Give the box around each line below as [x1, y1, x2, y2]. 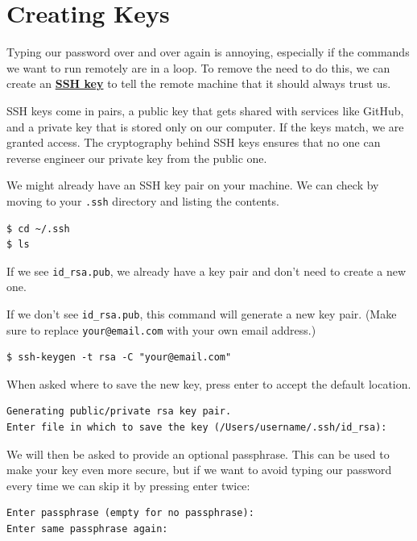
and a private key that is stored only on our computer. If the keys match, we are [6, 118, 404, 135]
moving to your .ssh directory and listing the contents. [6, 192, 279, 209]
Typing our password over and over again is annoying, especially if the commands [6, 44, 410, 60]
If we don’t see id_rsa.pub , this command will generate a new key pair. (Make [6, 305, 397, 322]
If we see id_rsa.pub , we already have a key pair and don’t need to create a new [6, 262, 407, 279]
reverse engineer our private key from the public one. [6, 149, 267, 166]
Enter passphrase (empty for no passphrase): [6, 507, 254, 519]
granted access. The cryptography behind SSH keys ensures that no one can [6, 134, 381, 151]
